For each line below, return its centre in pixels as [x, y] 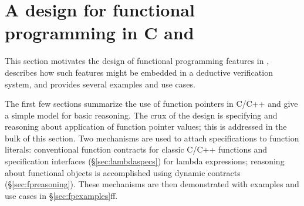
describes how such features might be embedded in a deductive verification [139, 72]
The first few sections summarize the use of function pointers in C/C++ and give [151, 104]
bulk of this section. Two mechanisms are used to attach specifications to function [152, 138]
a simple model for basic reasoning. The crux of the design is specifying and [141, 115]
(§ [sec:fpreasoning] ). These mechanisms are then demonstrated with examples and [152, 184]
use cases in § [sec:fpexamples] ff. [61, 195]
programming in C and [99, 33]
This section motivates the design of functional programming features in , [137, 61]
